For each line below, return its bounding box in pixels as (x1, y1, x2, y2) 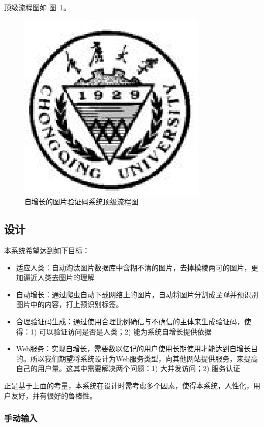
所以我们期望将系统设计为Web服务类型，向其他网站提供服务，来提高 (30, 353, 258, 363)
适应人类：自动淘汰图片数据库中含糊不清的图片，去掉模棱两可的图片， (16, 262, 251, 272)
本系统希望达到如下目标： (4, 245, 90, 255)
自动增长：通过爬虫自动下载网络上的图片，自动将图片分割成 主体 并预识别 (16, 289, 258, 299)
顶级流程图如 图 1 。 (4, 2, 71, 12)
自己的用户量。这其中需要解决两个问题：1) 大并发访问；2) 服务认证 (16, 363, 241, 374)
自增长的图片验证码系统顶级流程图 (24, 196, 138, 207)
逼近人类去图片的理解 (23, 272, 95, 283)
